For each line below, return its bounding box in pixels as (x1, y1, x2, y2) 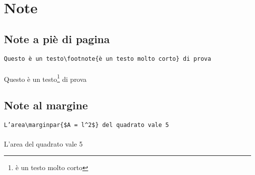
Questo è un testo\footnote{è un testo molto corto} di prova (4, 55, 211, 62)
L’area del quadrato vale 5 (4, 138, 83, 149)
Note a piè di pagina (4, 31, 110, 46)
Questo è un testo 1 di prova (4, 72, 87, 84)
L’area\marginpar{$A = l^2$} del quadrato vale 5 (4, 122, 169, 129)
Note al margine (4, 98, 88, 113)
